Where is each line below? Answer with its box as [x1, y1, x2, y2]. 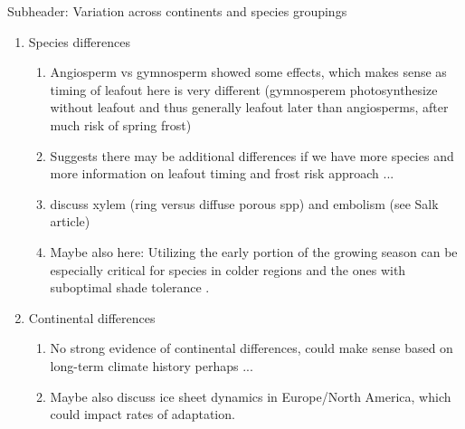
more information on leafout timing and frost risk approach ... [50, 164, 394, 183]
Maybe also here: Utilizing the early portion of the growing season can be [50, 242, 458, 261]
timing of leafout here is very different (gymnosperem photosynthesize [50, 80, 438, 99]
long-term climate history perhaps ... [50, 356, 253, 375]
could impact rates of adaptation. [50, 405, 235, 424]
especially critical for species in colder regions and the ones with [50, 260, 406, 279]
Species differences [28, 32, 130, 51]
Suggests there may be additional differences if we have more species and [50, 146, 454, 165]
